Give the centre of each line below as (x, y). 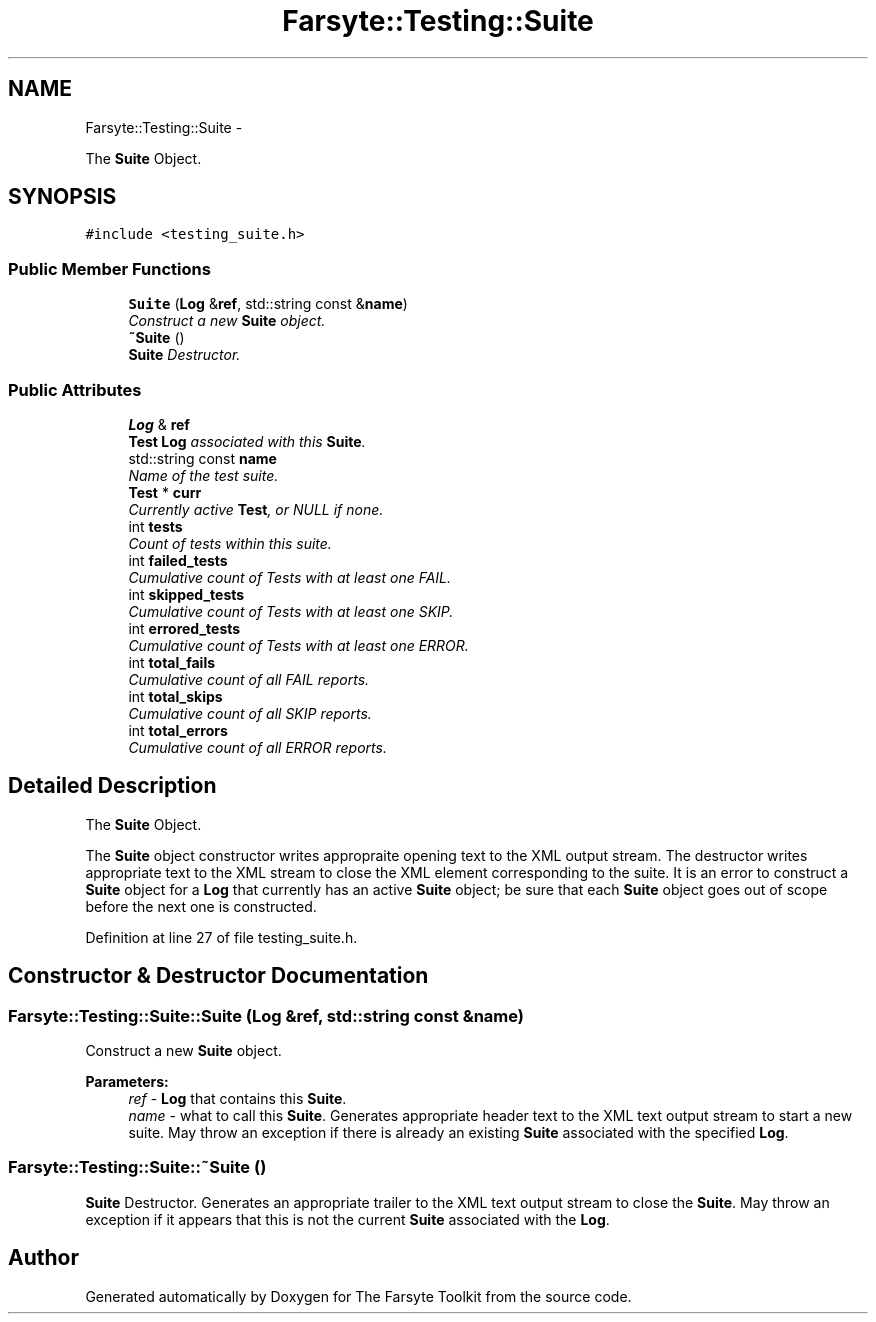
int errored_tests (184, 628)
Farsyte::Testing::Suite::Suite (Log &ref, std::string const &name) (266, 1015)
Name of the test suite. (203, 475)
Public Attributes (75, 389)
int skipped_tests (186, 594)
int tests (155, 526)
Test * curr (165, 492)
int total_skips (175, 696)
